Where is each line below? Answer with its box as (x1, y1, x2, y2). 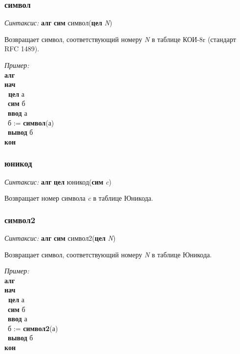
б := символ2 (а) (7, 323, 58, 333)
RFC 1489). (4, 43, 40, 54)
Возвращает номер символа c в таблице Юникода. (4, 193, 153, 203)
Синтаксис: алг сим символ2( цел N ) (4, 232, 116, 243)
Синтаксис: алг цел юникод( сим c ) (4, 176, 111, 187)
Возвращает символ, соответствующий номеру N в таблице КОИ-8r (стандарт (4, 34, 236, 44)
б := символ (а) (7, 117, 54, 127)
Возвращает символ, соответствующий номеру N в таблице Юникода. (4, 249, 212, 259)
